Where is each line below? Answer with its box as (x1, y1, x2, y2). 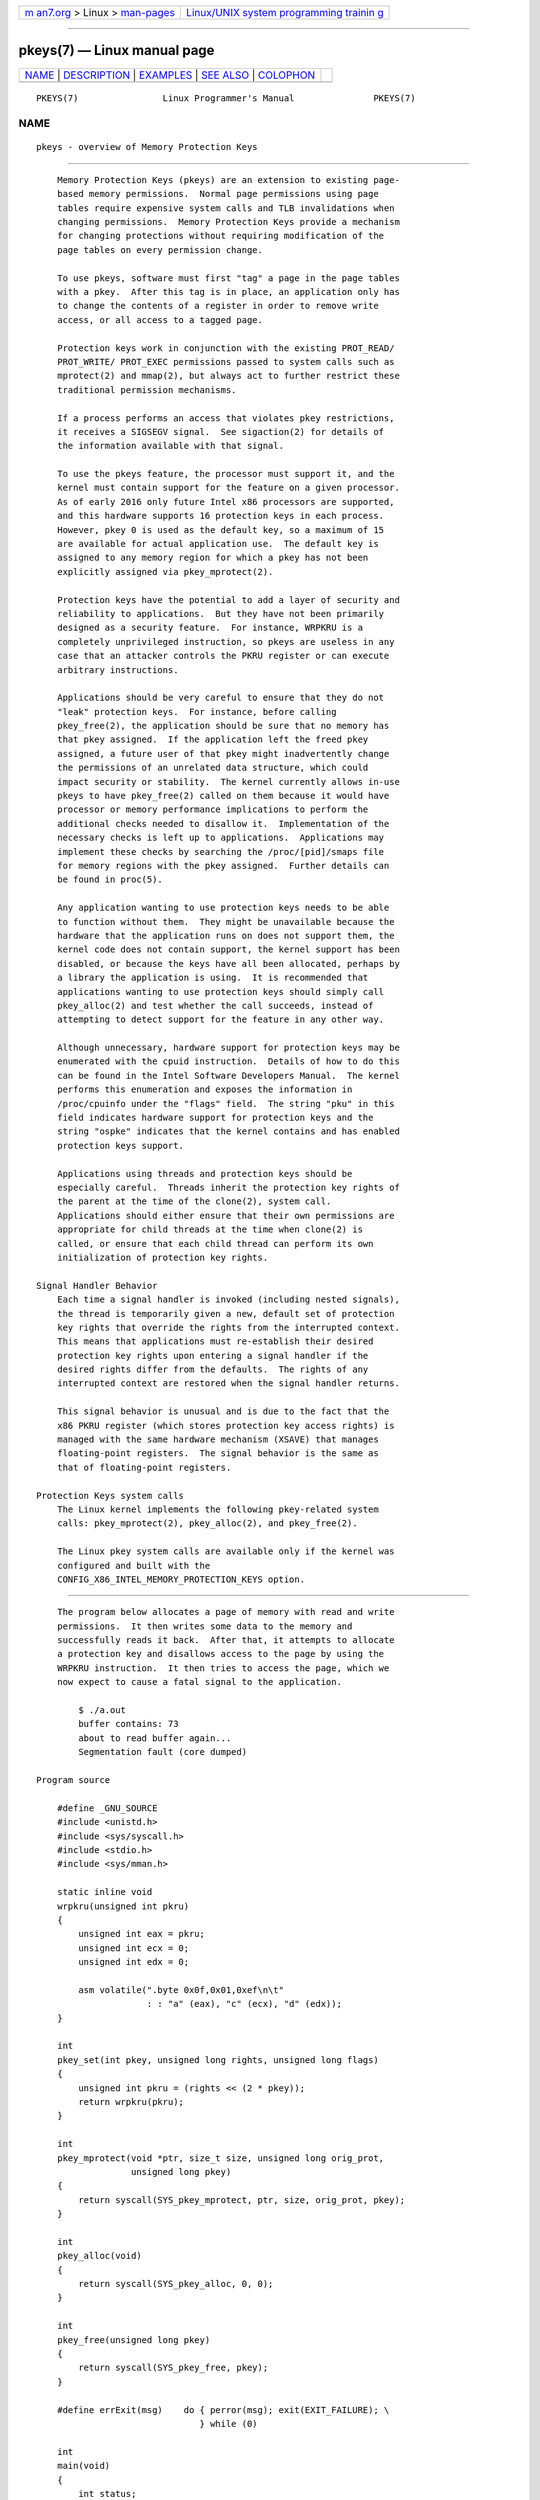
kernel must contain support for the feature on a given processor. (56, 482, 400, 494)
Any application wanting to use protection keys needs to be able (56, 902, 390, 914)
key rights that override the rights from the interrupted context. (56, 1321, 400, 1333)
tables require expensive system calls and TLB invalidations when (56, 202, 395, 214)
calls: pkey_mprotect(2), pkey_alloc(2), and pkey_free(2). (56, 1518, 359, 1529)
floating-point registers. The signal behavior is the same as (56, 1448, 379, 1459)
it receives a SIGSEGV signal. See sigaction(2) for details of (56, 426, 385, 437)
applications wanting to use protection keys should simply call (56, 986, 385, 997)
